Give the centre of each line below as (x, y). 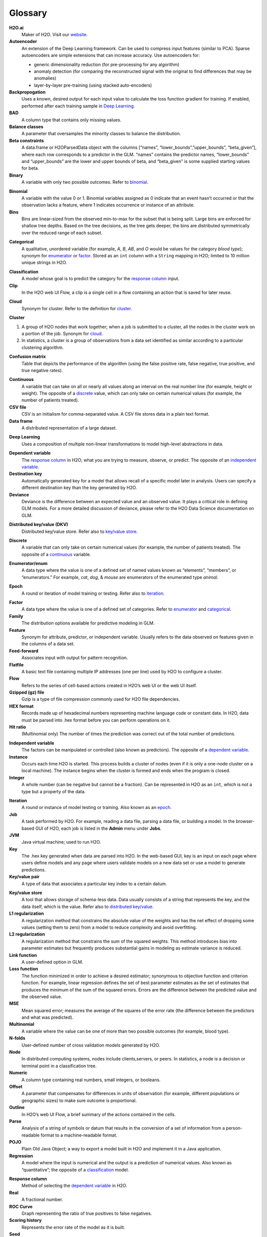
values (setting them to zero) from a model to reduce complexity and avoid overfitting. (109, 927)
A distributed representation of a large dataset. (69, 428)
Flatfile (17, 665)
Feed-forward (24, 651)
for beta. (30, 168)
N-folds (17, 1038)
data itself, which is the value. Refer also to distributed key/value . (88, 906)
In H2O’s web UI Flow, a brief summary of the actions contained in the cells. (99, 1114)
